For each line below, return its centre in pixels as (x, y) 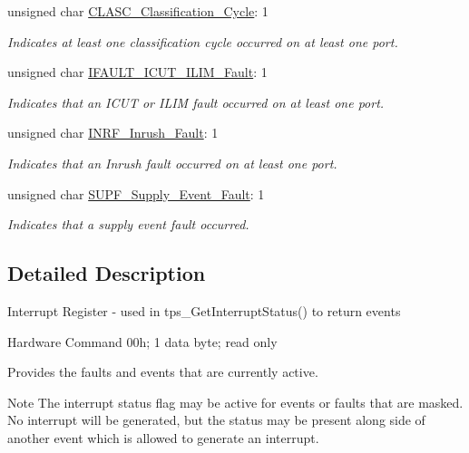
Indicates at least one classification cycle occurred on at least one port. (203, 41)
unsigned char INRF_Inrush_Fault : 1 (113, 133)
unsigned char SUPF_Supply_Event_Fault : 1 (136, 193)
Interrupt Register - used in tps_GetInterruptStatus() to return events (204, 310)
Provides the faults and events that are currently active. (163, 372)
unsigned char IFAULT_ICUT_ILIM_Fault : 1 (137, 72)
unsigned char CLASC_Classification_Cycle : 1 (138, 11)
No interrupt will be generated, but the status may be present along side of (216, 420)
